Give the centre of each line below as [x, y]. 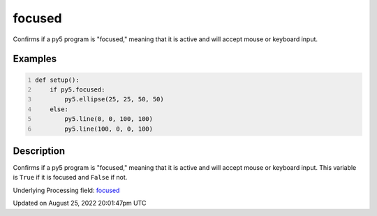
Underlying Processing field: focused [66, 190]
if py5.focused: [77, 89]
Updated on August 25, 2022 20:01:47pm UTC [80, 203]
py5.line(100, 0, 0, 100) [109, 129]
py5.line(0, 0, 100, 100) [109, 119]
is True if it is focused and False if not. [70, 178]
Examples [35, 59]
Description [39, 151]
